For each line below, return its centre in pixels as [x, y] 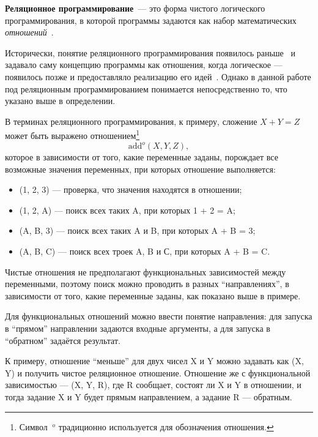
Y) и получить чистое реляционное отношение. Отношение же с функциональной [158, 372]
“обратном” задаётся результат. [63, 340]
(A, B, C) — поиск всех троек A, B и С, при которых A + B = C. [145, 251]
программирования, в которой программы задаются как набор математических [151, 20]
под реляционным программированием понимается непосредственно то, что [146, 88]
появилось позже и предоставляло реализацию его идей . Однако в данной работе [158, 76]
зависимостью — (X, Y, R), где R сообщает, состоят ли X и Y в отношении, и [153, 385]
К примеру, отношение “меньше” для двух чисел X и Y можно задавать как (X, [154, 361]
